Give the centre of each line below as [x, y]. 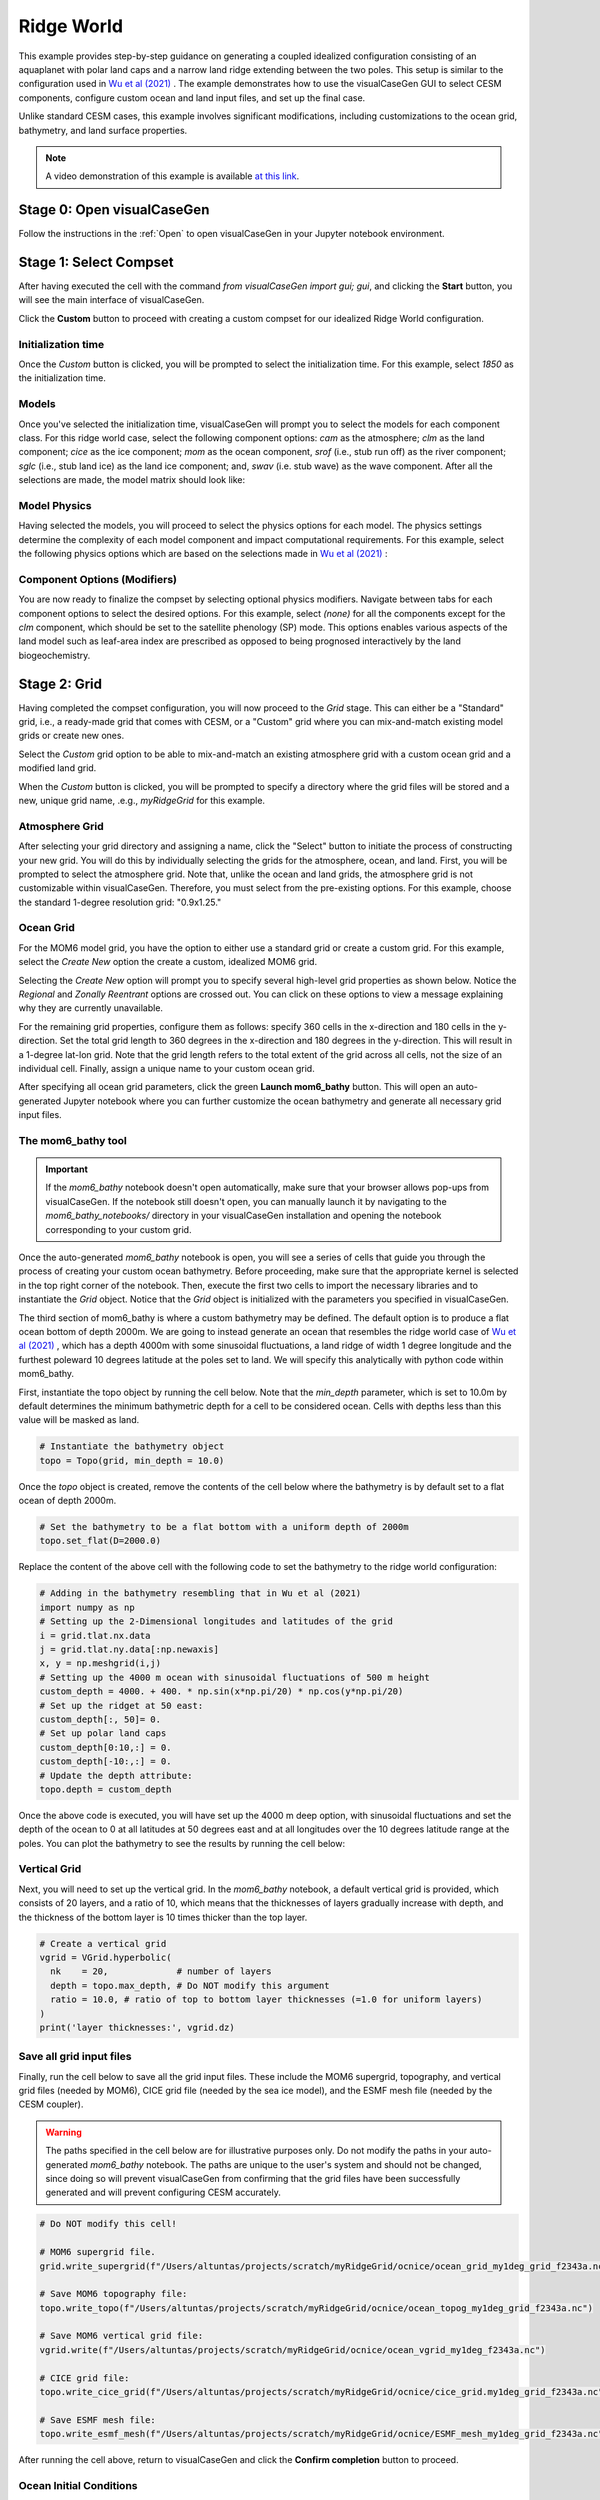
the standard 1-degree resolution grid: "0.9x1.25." [120, 902]
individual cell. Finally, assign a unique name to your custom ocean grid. [166, 1068]
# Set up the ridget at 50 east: [121, 1705]
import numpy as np [87, 1607]
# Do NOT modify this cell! [108, 2224]
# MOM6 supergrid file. [98, 2252]
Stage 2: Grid [60, 683]
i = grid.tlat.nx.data [95, 1635]
